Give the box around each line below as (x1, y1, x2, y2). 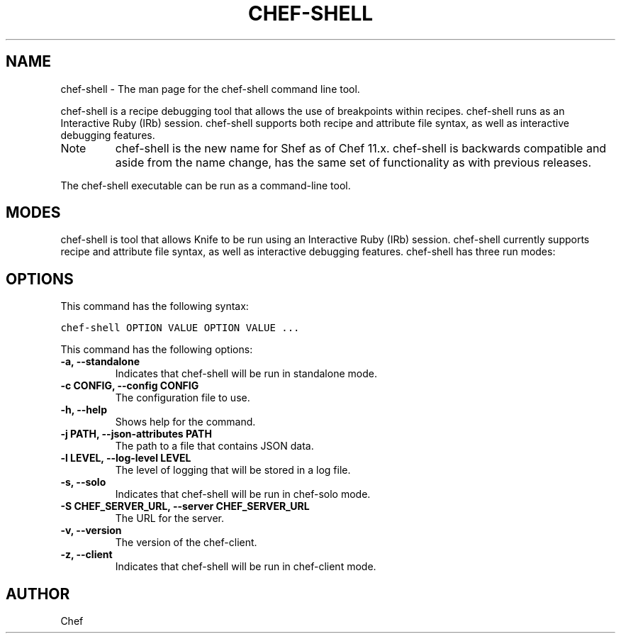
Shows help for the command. (115, 416, 256, 428)
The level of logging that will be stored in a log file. (115, 464, 351, 477)
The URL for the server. (115, 512, 225, 525)
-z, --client (60, 548, 113, 561)
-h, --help (60, 404, 107, 416)
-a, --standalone (60, 355, 140, 368)
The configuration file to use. (115, 391, 250, 404)
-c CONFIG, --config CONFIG (60, 379, 199, 392)
